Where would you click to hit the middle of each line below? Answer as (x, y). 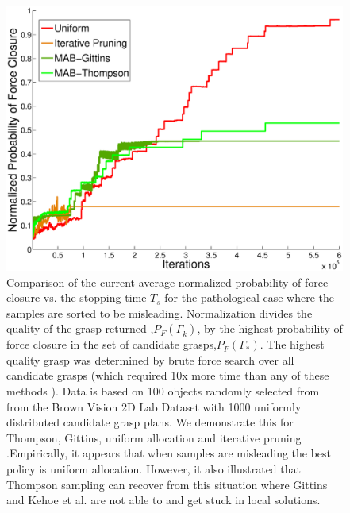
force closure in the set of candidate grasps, (112, 344)
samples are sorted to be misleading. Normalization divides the (160, 312)
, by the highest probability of (270, 328)
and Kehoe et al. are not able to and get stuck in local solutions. (163, 500)
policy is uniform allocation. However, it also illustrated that (154, 469)
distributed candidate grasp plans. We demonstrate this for (150, 422)
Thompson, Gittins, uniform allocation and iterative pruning (154, 437)
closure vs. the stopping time (77, 297)
